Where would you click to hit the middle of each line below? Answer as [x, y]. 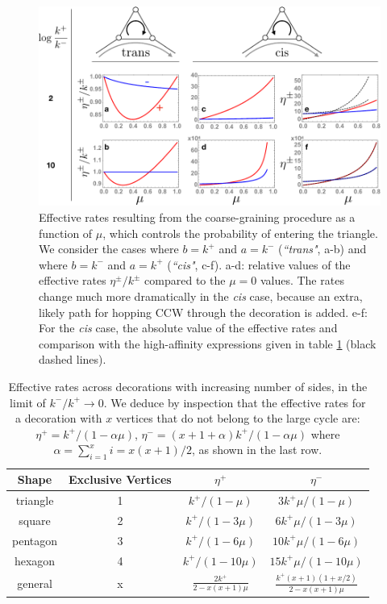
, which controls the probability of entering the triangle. [240, 233]
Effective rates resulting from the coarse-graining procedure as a [197, 217]
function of [66, 233]
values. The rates [302, 280]
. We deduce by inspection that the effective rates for [235, 402]
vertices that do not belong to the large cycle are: [238, 418]
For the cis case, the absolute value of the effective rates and [188, 328]
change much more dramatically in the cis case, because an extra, [201, 296]
